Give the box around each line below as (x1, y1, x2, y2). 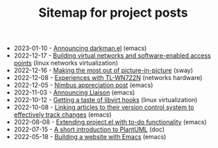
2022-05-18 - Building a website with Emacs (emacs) (13, 133, 167, 141)
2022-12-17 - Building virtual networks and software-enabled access (13, 51, 211, 60)
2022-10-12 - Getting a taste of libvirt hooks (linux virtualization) (13, 96, 198, 104)
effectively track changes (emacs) (13, 110, 112, 119)
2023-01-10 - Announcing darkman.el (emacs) (13, 44, 147, 53)
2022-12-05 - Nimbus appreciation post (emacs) (13, 81, 153, 90)
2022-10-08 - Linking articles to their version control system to (13, 103, 194, 112)
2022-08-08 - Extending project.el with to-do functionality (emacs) (13, 118, 207, 126)
